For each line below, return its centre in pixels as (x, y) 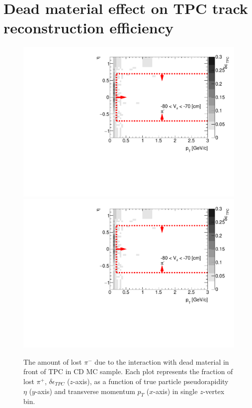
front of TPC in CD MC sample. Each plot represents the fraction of (128, 371)
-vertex (214, 391)
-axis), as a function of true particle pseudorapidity (151, 381)
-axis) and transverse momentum (85, 391)
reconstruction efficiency (88, 28)
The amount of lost (53, 361)
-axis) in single (175, 391)
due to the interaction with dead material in (162, 361)
